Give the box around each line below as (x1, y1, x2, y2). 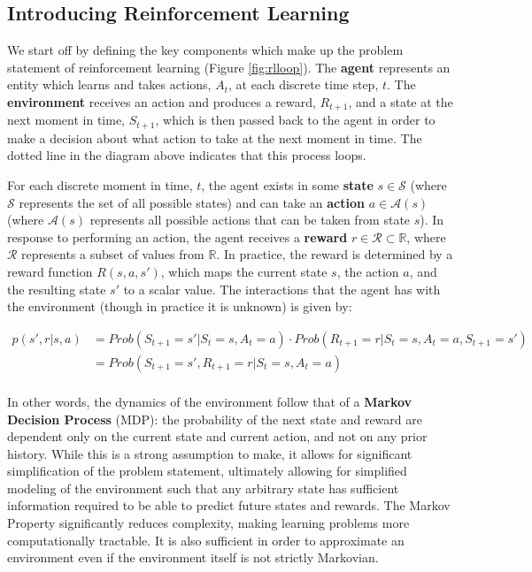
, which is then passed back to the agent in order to (155, 111, 436, 129)
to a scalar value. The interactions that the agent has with (123, 279, 441, 298)
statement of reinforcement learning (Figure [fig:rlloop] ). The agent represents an (7, 57, 451, 76)
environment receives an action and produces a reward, (7, 92, 316, 111)
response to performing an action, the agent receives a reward (7, 227, 348, 246)
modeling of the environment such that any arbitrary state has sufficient (7, 478, 399, 497)
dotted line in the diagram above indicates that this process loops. (7, 146, 366, 164)
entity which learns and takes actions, (7, 75, 212, 94)
